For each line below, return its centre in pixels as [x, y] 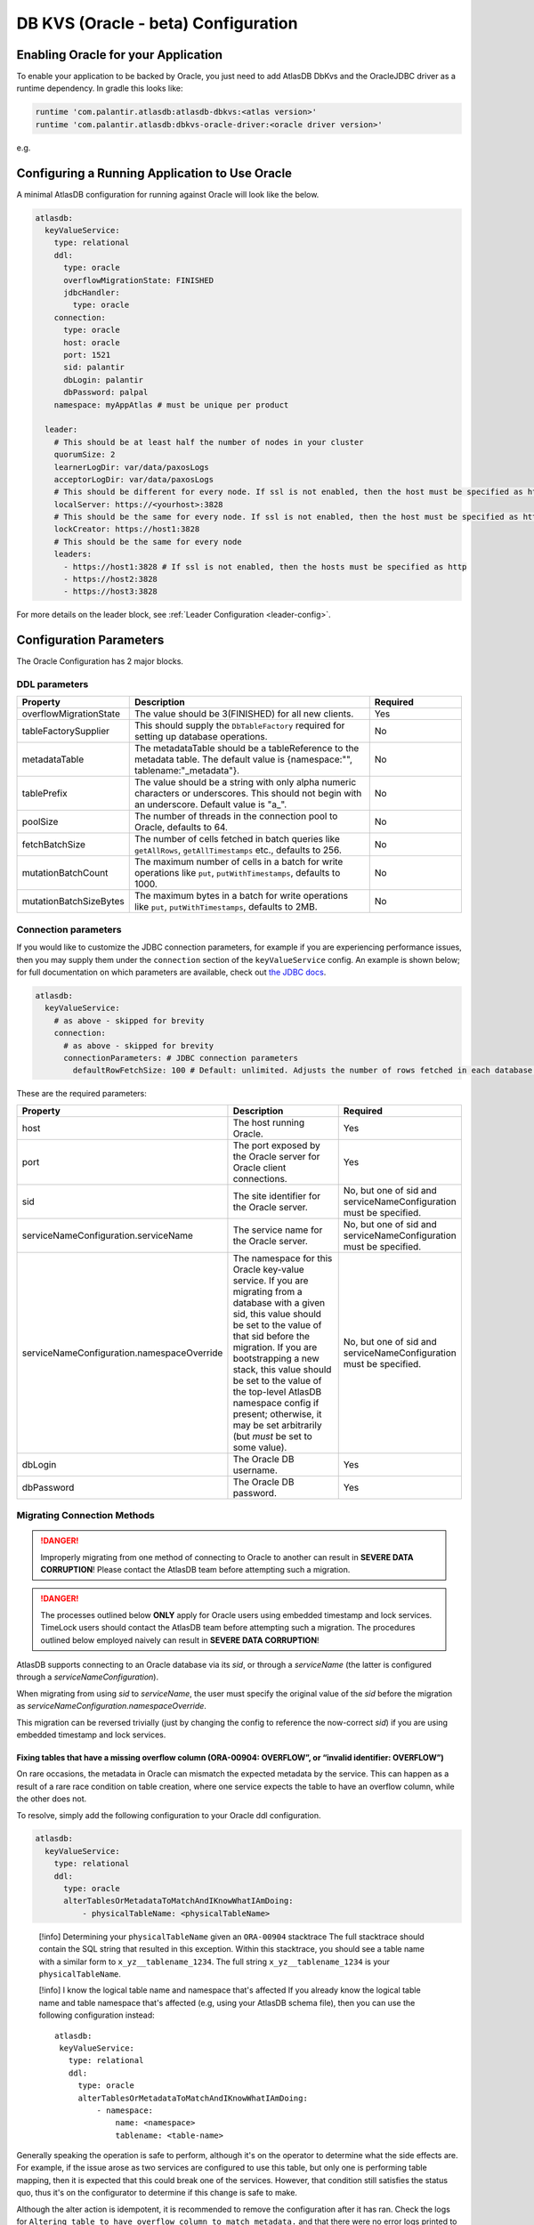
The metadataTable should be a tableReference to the [247, 748]
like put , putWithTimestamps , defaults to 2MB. [226, 907]
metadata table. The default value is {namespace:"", [243, 759]
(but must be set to [273, 1436]
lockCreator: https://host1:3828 [127, 529]
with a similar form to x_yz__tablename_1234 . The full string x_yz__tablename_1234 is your [214, 1962]
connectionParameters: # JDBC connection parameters [181, 1058]
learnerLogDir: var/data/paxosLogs [131, 467]
